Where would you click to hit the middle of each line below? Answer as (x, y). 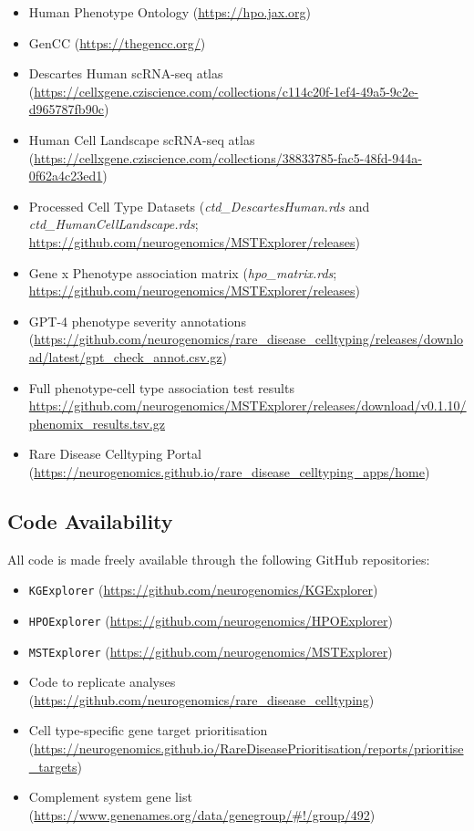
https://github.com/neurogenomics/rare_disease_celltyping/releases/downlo (249, 339)
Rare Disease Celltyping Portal (115, 454)
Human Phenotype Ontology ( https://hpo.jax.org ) (170, 12)
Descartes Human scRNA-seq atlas (126, 73)
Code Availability (90, 520)
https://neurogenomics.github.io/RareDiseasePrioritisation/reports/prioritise (249, 748)
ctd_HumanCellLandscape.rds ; (113, 224)
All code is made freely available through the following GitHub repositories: (219, 559)
